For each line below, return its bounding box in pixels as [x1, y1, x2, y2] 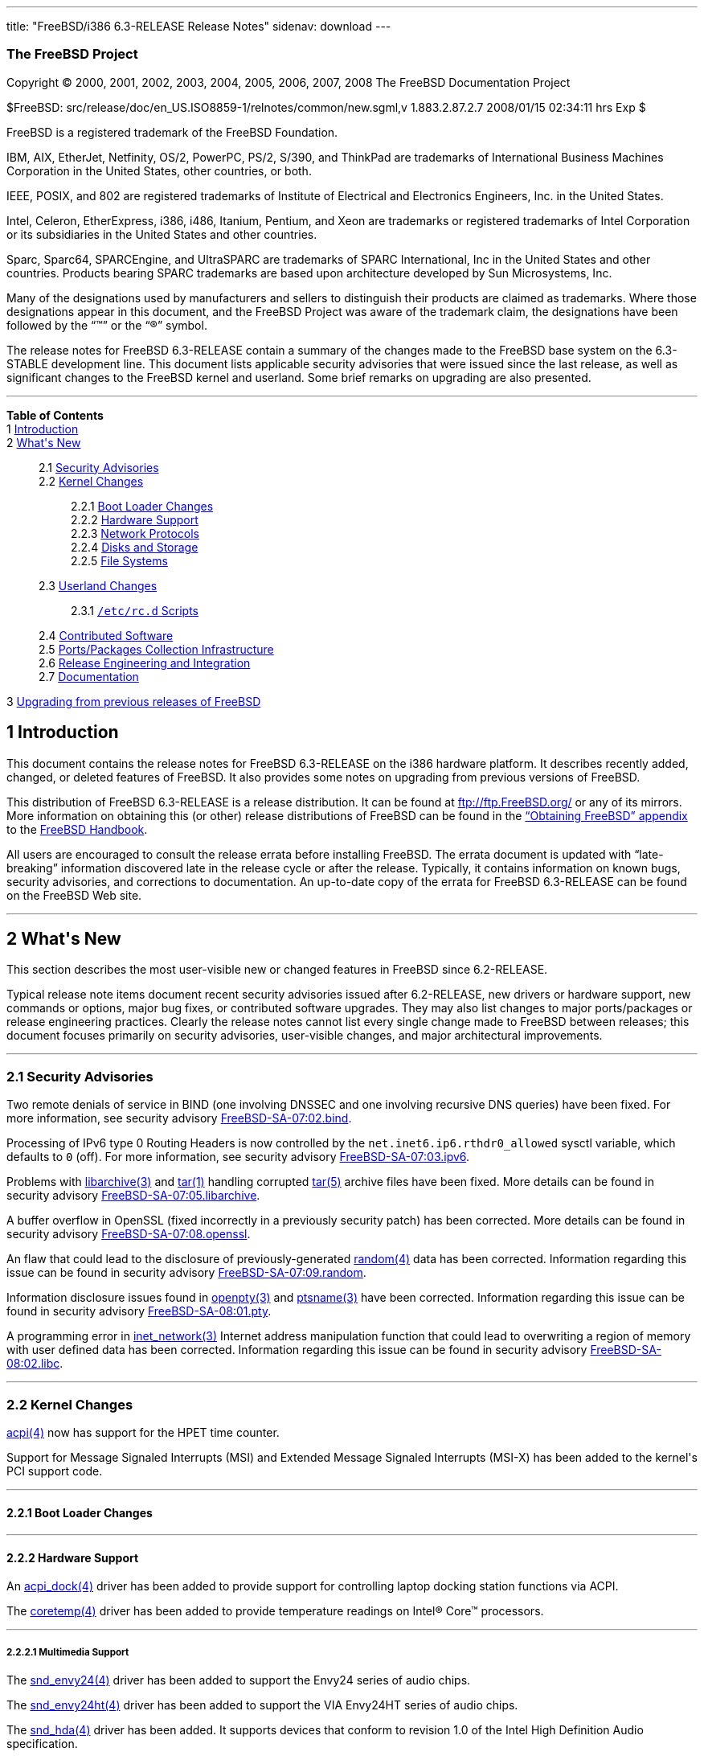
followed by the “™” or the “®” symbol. [6, 318, 207, 332]
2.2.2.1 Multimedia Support [6, 1646, 129, 1658]
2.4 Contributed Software [39, 628, 174, 642]
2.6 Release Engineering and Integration [39, 655, 251, 670]
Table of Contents [6, 408, 104, 422]
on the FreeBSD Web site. [6, 888, 142, 902]
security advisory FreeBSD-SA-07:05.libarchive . [6, 1188, 260, 1203]
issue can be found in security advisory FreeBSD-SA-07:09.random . [6, 1266, 366, 1280]
